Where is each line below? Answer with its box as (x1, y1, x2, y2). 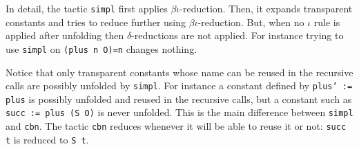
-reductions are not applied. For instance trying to (131, 28, 344, 43)
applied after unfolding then (6, 28, 124, 43)
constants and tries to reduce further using (6, 14, 186, 29)
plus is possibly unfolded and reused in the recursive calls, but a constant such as (6, 91, 352, 106)
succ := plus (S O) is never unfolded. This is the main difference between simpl (6, 105, 353, 119)
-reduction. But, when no (197, 14, 304, 29)
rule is (313, 14, 340, 29)
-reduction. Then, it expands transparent (179, 1, 353, 15)
